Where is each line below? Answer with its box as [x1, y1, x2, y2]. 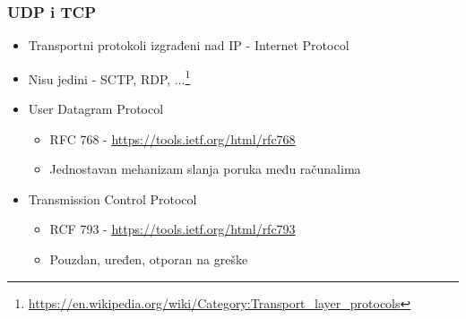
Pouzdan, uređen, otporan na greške [49, 250, 248, 269]
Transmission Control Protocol [28, 189, 197, 208]
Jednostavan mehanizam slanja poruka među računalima [49, 159, 361, 178]
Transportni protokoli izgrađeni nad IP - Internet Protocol [28, 36, 349, 55]
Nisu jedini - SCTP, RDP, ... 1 [28, 66, 191, 88]
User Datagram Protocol [28, 99, 164, 118]
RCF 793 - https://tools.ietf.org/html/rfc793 [49, 220, 296, 238]
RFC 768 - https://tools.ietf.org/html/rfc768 [49, 129, 296, 148]
